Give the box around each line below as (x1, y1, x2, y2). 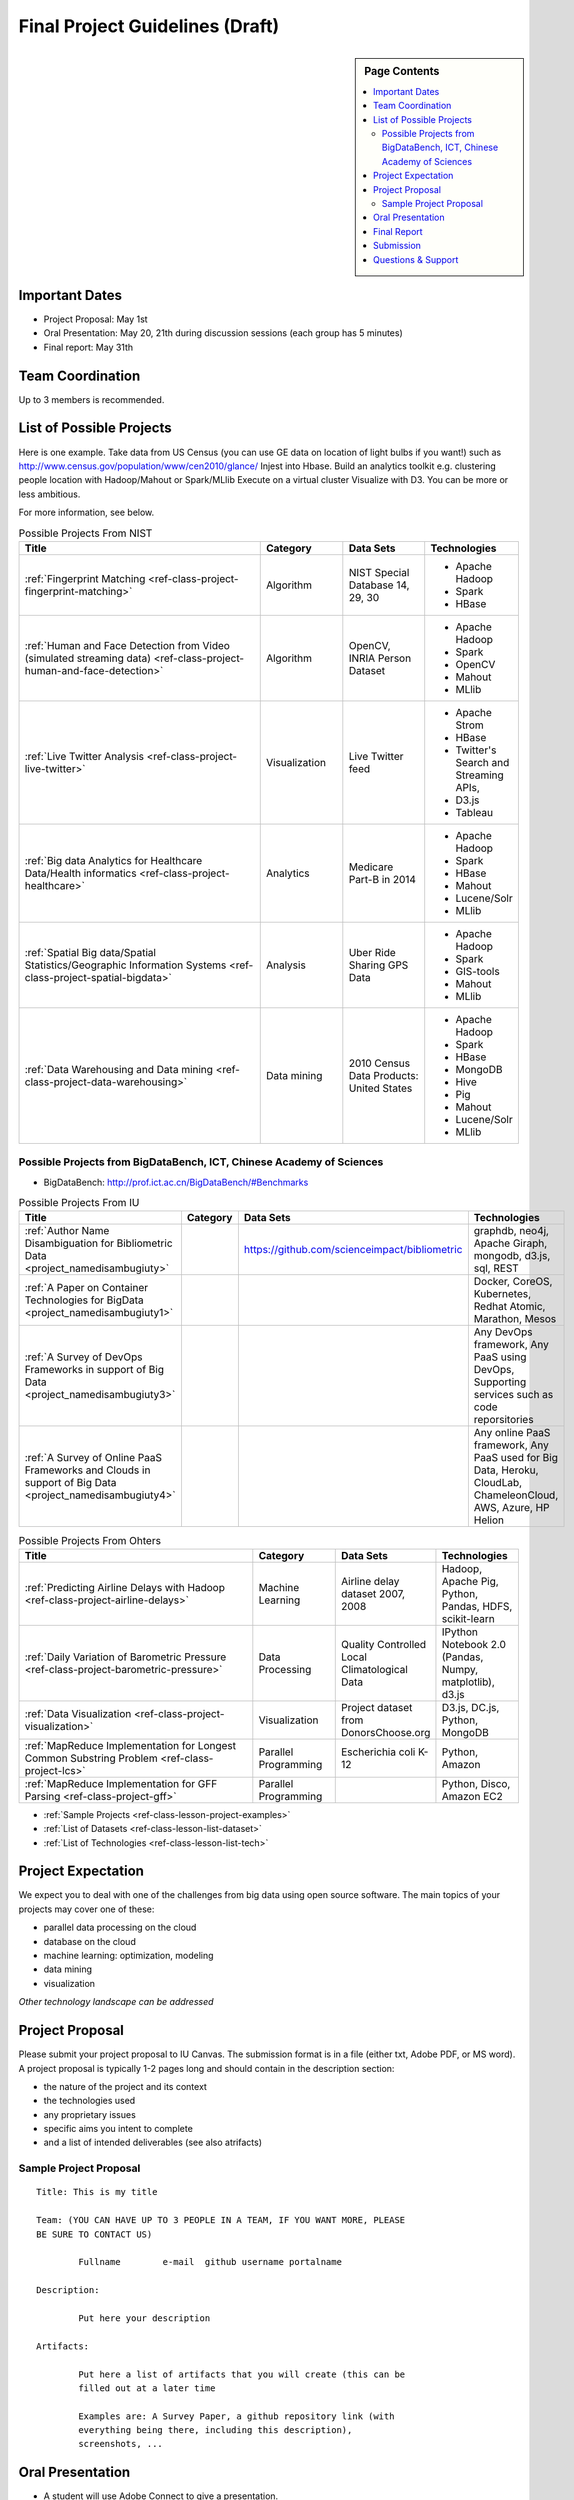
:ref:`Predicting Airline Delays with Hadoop (24, 1580, 225, 1594)
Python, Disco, (441, 1776, 511, 1790)
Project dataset (340, 1700, 413, 1714)
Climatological (340, 1662, 409, 1676)
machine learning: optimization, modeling (43, 1950, 214, 1962)
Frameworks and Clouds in (24, 1463, 151, 1477)
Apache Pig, (441, 1574, 499, 1588)
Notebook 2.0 (441, 1637, 507, 1651)
